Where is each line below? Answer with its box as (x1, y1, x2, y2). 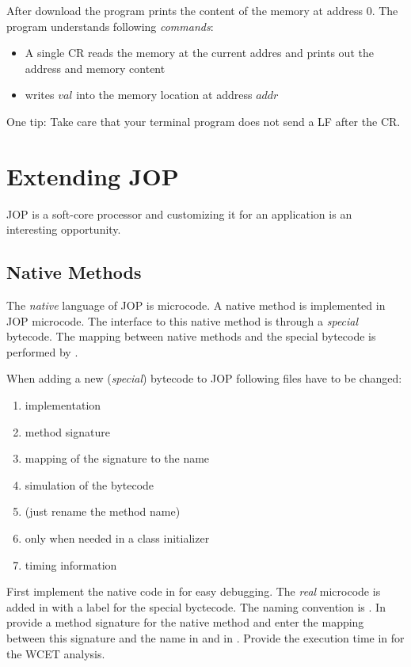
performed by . (6, 343, 78, 360)
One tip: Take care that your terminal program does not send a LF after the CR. (6, 112, 401, 129)
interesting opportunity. (6, 221, 121, 238)
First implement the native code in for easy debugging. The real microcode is (6, 583, 381, 600)
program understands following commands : (6, 17, 214, 34)
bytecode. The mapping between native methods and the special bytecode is (6, 328, 376, 345)
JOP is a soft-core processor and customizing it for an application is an (6, 205, 352, 222)
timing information (25, 556, 117, 573)
